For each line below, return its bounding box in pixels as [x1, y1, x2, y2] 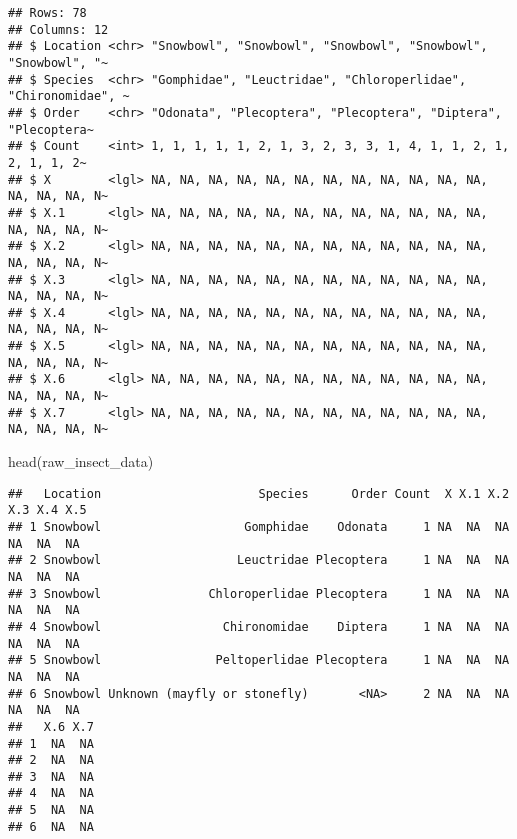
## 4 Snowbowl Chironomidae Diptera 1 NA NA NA [8, 619, 510, 634]
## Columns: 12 [8, 22, 109, 37]
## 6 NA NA [8, 819, 94, 834]
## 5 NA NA [8, 803, 94, 818]
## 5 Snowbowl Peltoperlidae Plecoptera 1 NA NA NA [8, 653, 510, 668]
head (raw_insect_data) [8, 451, 154, 472]
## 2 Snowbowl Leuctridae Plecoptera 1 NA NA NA [8, 553, 510, 568]
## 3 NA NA [8, 769, 94, 784]
